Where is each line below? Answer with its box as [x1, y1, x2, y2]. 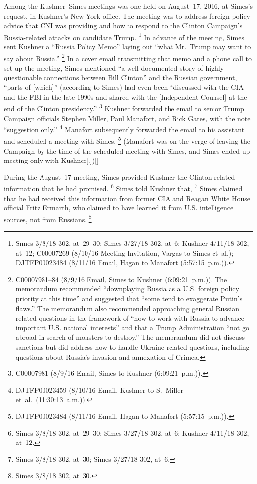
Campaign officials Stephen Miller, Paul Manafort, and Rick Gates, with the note [4, 113, 251, 123]
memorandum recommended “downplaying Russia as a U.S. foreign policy [15, 283, 239, 294]
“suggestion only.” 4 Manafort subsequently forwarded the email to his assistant [4, 123, 245, 134]
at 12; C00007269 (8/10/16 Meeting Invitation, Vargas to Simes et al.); [15, 247, 234, 258]
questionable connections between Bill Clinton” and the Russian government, [4, 72, 237, 82]
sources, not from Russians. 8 [4, 212, 92, 224]
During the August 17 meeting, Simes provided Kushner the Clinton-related [4, 171, 235, 182]
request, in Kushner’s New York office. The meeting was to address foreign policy [4, 10, 251, 21]
